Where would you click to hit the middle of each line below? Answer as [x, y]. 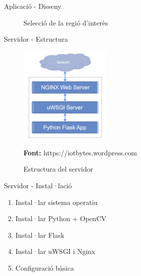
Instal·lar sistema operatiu [57, 202]
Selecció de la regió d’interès [66, 22]
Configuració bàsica [45, 267]
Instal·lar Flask [40, 235]
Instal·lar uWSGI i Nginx [55, 251]
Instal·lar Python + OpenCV [61, 218]
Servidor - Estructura [36, 39]
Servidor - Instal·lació [38, 185]
